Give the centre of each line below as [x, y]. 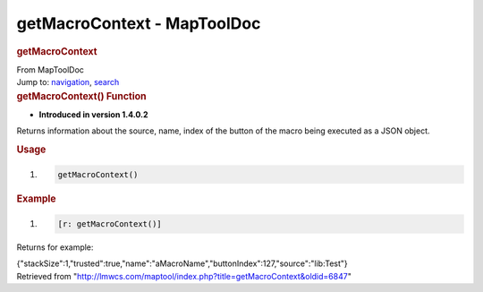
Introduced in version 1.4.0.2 [93, 114]
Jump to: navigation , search [68, 82]
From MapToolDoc [51, 69]
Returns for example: [55, 247]
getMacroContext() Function [81, 96]
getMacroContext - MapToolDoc [139, 23]
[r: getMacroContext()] [110, 223]
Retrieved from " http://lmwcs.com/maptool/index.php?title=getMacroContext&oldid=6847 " [184, 276]
